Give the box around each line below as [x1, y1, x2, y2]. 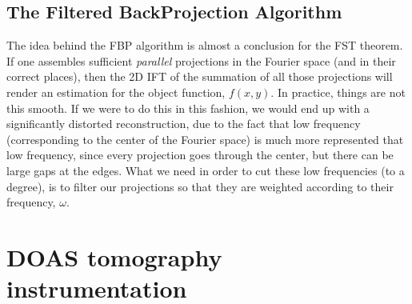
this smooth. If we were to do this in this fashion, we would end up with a [6, 99, 370, 116]
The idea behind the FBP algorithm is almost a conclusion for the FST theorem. [6, 37, 403, 54]
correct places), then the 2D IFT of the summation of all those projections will [6, 68, 393, 85]
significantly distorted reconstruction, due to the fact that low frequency [6, 115, 361, 132]
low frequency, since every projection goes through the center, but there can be [6, 146, 394, 163]
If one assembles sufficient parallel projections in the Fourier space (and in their [6, 52, 396, 69]
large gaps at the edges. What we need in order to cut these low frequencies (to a [6, 162, 405, 178]
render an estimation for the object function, [6, 83, 226, 100]
